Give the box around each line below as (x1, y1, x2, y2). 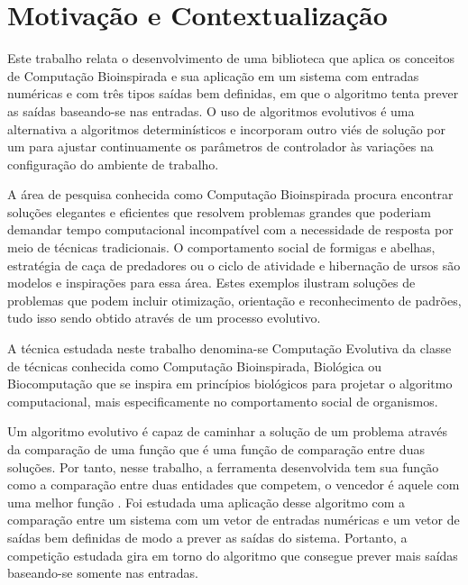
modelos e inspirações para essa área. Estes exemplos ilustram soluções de (7, 273, 416, 292)
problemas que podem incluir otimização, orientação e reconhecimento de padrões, (7, 290, 462, 309)
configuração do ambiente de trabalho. (7, 154, 219, 173)
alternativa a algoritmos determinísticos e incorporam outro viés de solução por (7, 119, 445, 138)
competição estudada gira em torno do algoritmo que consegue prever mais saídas (7, 545, 458, 564)
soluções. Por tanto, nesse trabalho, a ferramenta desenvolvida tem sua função (7, 457, 439, 476)
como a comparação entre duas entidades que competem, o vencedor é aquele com (7, 475, 460, 494)
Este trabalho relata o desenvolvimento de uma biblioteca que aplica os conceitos (7, 49, 454, 68)
